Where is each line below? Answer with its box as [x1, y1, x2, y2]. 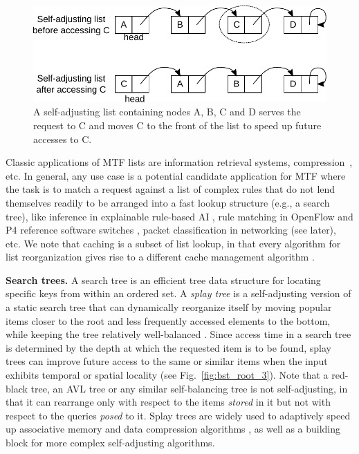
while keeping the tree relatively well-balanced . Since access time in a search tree [6, 327, 351, 341]
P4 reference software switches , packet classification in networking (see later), [6, 223, 336, 237]
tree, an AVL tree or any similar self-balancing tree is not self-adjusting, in [30, 381, 348, 395]
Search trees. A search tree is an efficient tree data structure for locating [6, 272, 321, 287]
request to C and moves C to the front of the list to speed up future [33, 117, 322, 132]
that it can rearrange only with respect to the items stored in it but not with [6, 395, 331, 409]
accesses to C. [33, 131, 92, 146]
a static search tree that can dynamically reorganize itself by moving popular [6, 300, 332, 314]
